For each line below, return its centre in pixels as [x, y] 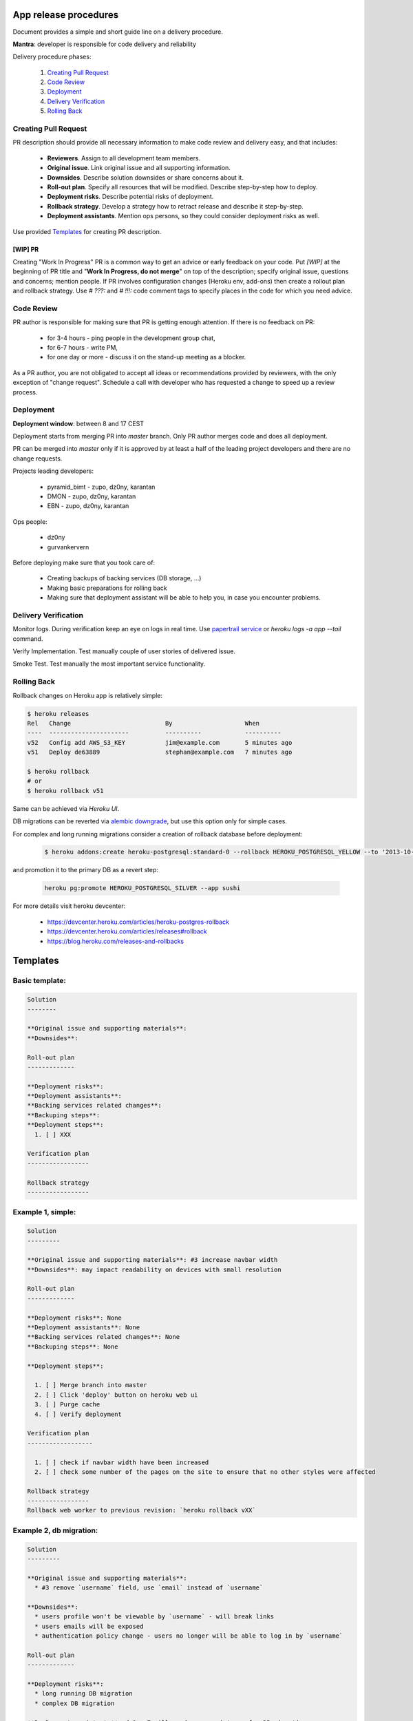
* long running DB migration [84, 1694]
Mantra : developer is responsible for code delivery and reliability [104, 44]
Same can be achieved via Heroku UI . [66, 808]
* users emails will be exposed [89, 1626]
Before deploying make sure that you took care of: [84, 562]
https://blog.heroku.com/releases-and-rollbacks [116, 941]
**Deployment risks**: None [74, 1318]
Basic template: [40, 981]
